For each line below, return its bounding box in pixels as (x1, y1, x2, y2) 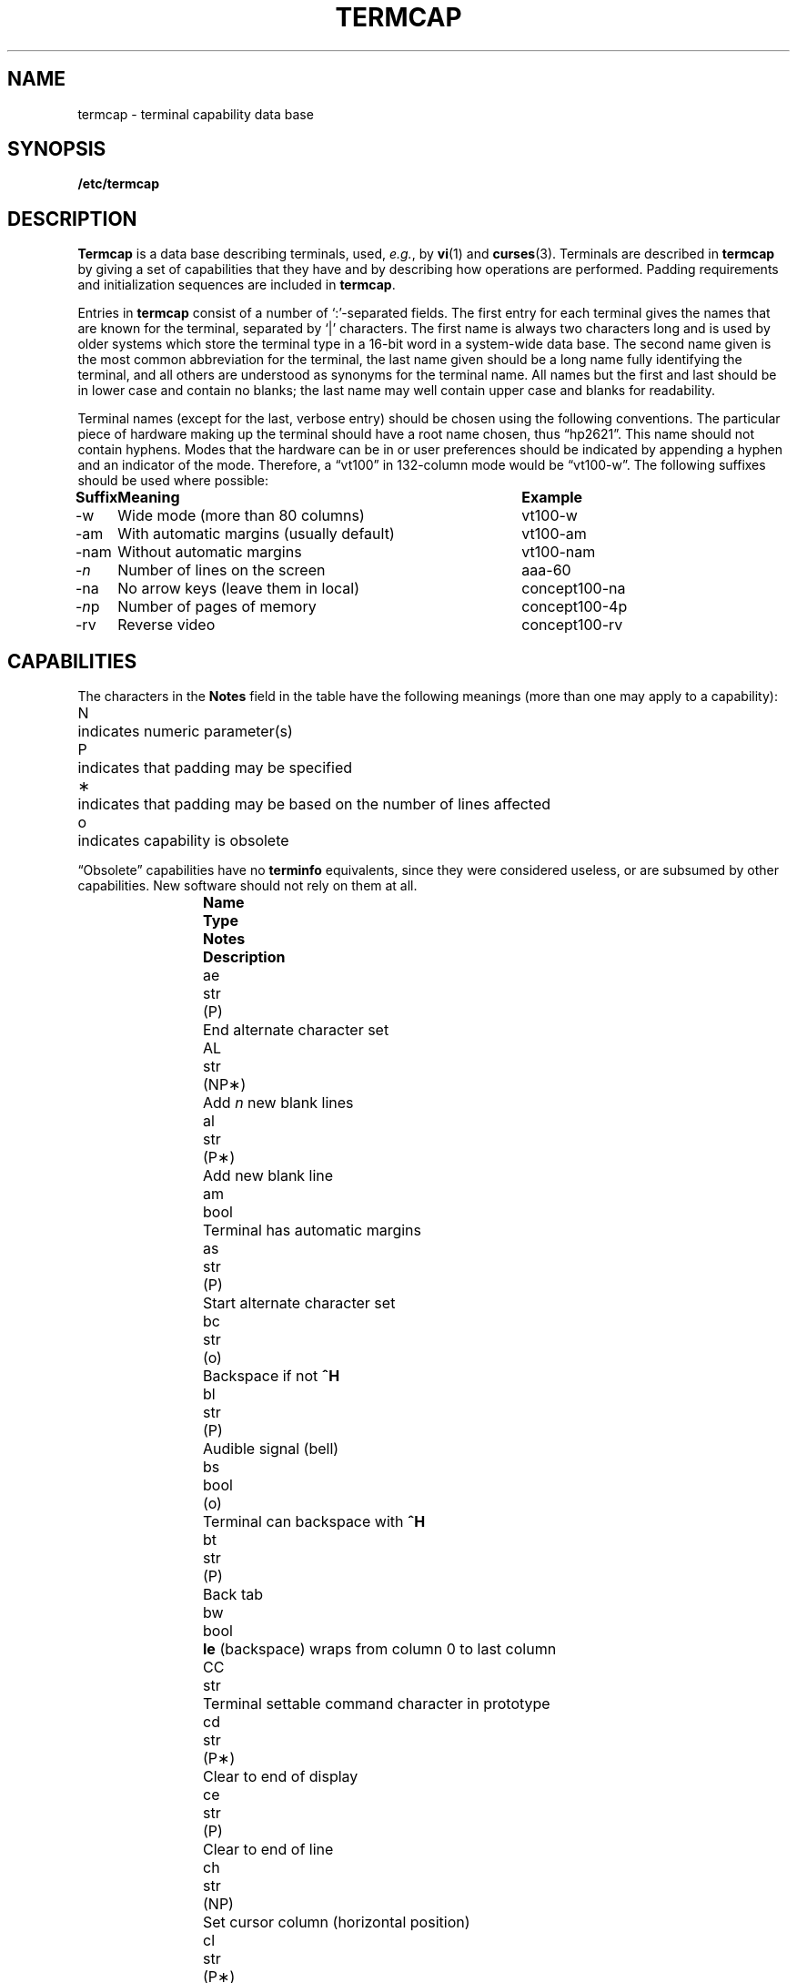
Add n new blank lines (203, 1093, 354, 1113)
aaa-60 (521, 561, 571, 580)
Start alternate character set (203, 1294, 396, 1313)
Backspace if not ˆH (203, 1367, 340, 1386)
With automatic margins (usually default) (117, 524, 395, 544)
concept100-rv (521, 615, 623, 635)
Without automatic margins (117, 543, 302, 562)
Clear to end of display (203, 1767, 358, 1786)
